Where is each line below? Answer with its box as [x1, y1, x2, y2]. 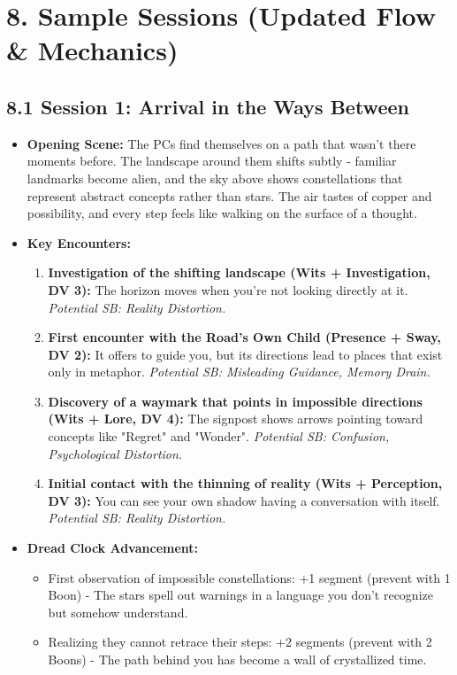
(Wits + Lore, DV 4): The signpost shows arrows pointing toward [48, 409, 423, 428]
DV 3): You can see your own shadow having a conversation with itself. [48, 491, 440, 509]
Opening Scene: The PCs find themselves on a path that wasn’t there [27, 134, 416, 152]
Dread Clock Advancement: [27, 539, 199, 557]
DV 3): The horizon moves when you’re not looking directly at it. [48, 280, 408, 299]
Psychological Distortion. [48, 444, 183, 462]
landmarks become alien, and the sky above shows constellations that [27, 168, 403, 187]
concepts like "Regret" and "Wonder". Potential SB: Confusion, [48, 427, 390, 446]
